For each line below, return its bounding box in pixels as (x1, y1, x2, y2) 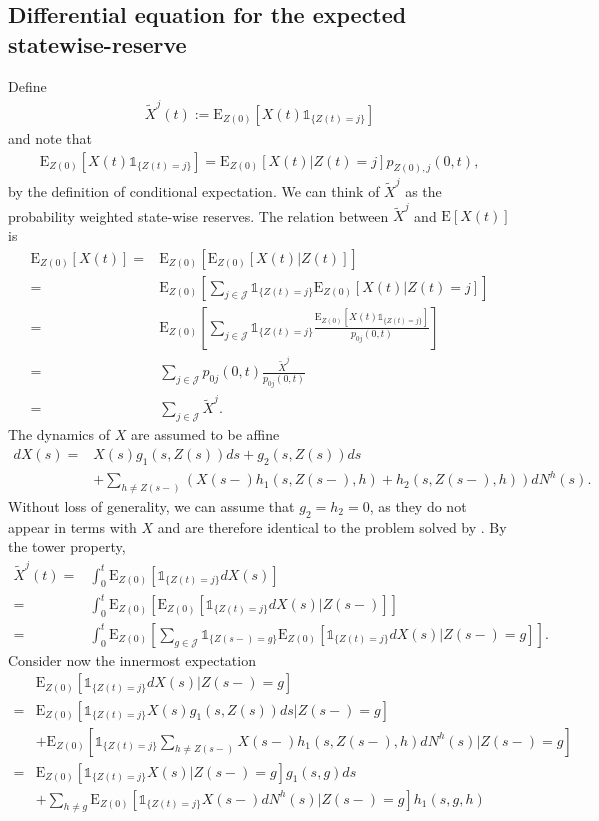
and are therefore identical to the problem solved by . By (157, 516, 507, 537)
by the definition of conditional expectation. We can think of (8, 181, 380, 202)
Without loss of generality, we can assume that (8, 495, 295, 516)
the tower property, (8, 536, 126, 557)
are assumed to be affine (130, 424, 280, 445)
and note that (8, 127, 93, 148)
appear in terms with (8, 516, 137, 537)
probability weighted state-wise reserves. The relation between (8, 205, 389, 226)
